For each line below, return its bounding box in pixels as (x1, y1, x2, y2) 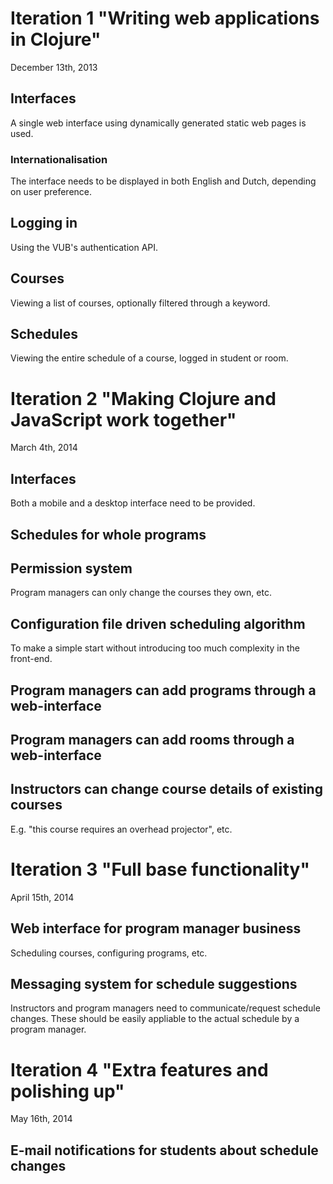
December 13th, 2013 (10, 61, 98, 73)
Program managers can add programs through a (10, 682, 317, 699)
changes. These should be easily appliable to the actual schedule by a (10, 1013, 300, 1025)
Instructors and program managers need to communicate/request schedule (10, 1002, 321, 1014)
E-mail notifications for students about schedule (10, 1142, 319, 1159)
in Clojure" (10, 28, 102, 51)
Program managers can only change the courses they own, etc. (10, 587, 272, 599)
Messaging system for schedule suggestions (10, 975, 298, 992)
